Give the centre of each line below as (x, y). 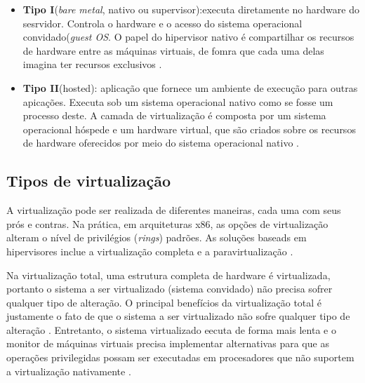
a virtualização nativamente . (69, 371)
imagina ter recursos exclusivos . (92, 64)
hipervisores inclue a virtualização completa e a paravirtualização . (150, 251)
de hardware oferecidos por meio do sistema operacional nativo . (161, 143)
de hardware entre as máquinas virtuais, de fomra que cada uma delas (173, 50)
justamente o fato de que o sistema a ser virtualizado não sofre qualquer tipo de (178, 316)
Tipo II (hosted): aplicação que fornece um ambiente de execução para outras (190, 87)
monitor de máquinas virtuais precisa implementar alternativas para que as (168, 343)
